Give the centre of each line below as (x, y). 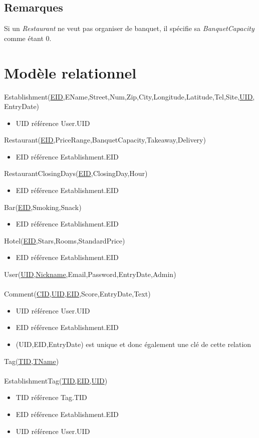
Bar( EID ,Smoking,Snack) (43, 207)
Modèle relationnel (70, 72)
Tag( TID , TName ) (32, 361)
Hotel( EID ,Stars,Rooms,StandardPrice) (65, 240)
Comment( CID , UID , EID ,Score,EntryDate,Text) (77, 294)
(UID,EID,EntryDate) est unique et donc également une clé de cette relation (134, 344)
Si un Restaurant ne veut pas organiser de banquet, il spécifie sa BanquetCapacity (129, 28)
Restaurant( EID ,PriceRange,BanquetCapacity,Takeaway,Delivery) (105, 140)
